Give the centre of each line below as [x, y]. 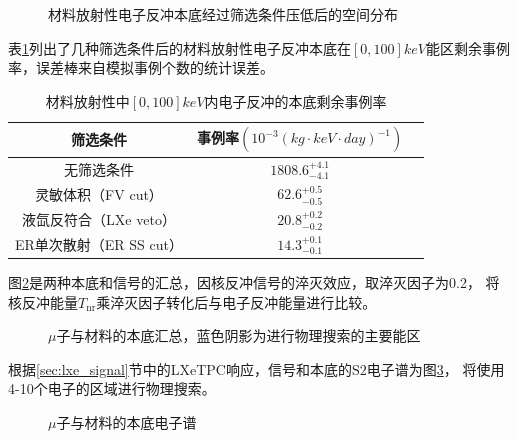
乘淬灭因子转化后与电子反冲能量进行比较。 [236, 301]
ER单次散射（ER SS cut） [99, 243]
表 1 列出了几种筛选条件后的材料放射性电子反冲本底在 [179, 47]
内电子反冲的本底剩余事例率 [295, 100]
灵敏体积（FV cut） [99, 193]
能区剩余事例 [467, 47]
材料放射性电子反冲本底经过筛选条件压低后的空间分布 [223, 14]
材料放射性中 [87, 100]
